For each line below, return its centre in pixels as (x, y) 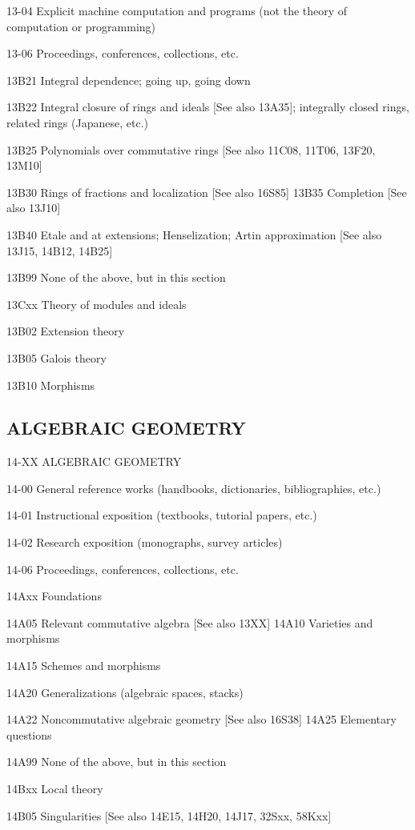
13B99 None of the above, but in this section (116, 277)
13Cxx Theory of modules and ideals (97, 304)
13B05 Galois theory (56, 357)
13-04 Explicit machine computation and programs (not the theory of (177, 10)
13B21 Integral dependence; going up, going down (129, 80)
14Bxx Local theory (55, 789)
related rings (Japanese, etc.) (77, 122)
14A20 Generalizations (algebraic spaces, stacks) (125, 692)
